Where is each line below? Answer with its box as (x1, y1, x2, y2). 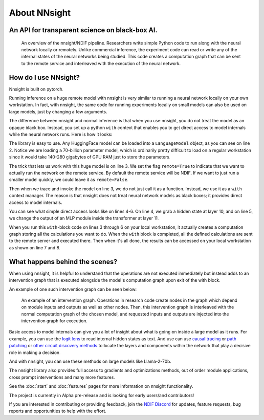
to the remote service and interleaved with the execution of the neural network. (21, 60, 181, 66)
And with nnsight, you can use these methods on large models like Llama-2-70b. (9, 358, 172, 364)
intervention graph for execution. (21, 318, 88, 324)
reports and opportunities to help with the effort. (9, 408, 107, 414)
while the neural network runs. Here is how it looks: (9, 131, 112, 137)
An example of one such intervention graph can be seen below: (9, 286, 137, 292)
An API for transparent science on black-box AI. (9, 26, 157, 34)
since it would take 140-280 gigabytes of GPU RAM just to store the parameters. (9, 154, 171, 160)
